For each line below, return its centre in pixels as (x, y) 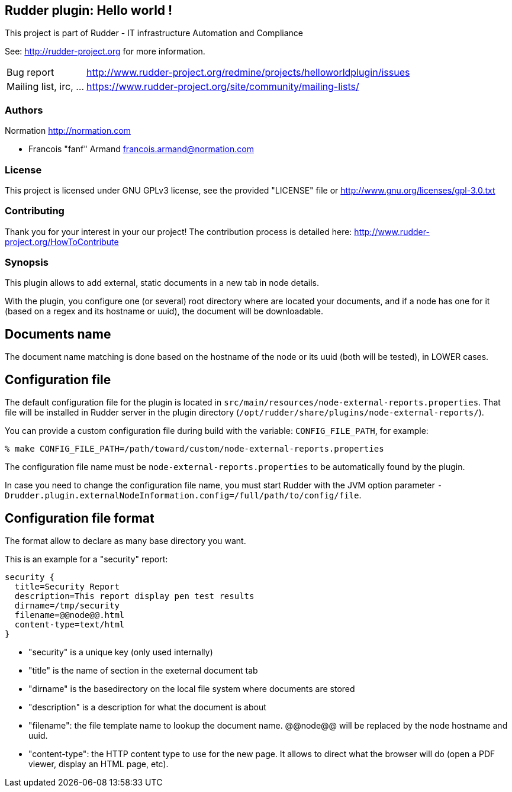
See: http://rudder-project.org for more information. (105, 51)
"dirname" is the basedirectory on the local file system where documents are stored (192, 688)
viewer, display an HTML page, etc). (99, 764)
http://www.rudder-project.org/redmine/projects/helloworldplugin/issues (248, 73)
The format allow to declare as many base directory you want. (125, 540)
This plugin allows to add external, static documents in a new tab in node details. (162, 283)
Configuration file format (80, 518)
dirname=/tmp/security (67, 605)
